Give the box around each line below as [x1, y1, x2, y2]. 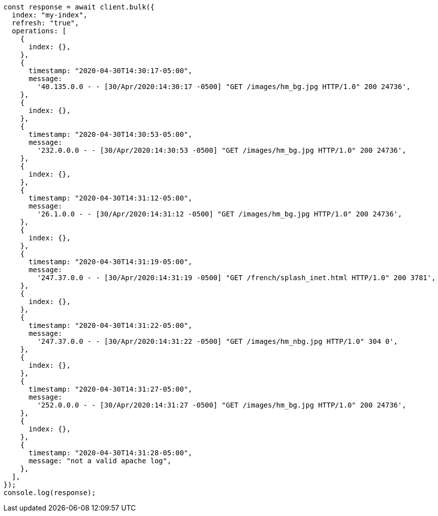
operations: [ [11, 27, 67, 35]
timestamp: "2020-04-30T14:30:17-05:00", [28, 67, 193, 75]
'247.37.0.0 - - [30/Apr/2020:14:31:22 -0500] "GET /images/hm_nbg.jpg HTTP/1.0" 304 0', [37, 337, 398, 345]
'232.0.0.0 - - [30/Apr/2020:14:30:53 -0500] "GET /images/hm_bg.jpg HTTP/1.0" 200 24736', [37, 146, 407, 154]
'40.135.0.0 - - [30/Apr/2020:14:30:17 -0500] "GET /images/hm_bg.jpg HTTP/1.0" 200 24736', [37, 83, 411, 91]
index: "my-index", [11, 11, 88, 19]
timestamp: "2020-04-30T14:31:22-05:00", [28, 321, 193, 329]
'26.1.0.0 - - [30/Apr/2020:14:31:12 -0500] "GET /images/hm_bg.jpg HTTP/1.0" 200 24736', [37, 210, 402, 218]
